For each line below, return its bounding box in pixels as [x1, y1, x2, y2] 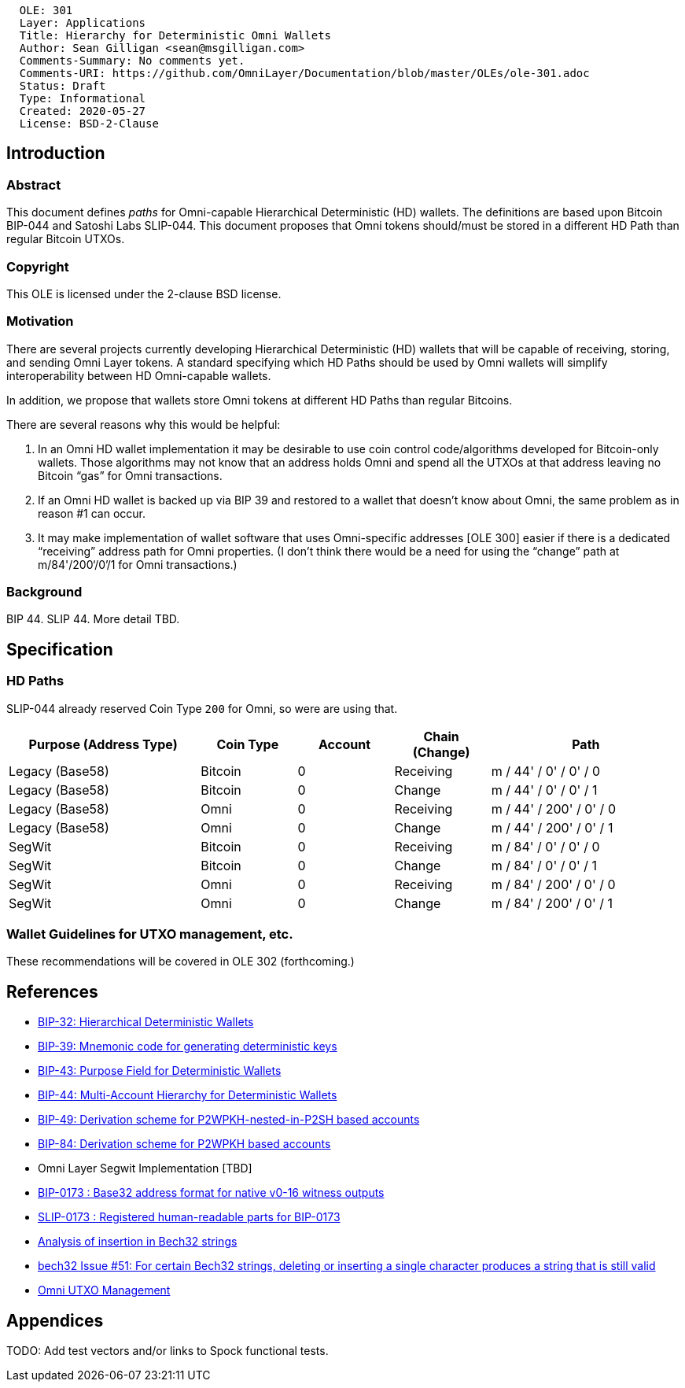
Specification [6, 639, 113, 659]
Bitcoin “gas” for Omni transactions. [38, 468, 223, 482]
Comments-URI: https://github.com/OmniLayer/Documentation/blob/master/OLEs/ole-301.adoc [19, 67, 590, 79]
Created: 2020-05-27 [19, 105, 146, 117]
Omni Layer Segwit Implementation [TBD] [38, 1161, 252, 1176]
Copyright [6, 258, 69, 275]
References [6, 981, 98, 1002]
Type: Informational [19, 92, 146, 105]
